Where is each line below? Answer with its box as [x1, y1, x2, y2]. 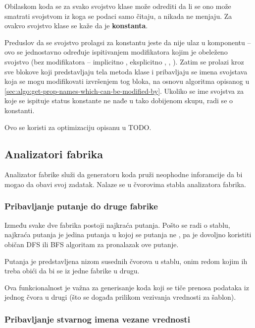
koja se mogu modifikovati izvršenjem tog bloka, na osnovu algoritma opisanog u [4, 76, 250, 86]
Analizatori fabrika [4, 146, 103, 161]
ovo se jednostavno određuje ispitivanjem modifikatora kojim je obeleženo [4, 47, 228, 57]
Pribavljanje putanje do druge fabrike [4, 200, 158, 212]
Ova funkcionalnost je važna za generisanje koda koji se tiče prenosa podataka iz [4, 282, 249, 292]
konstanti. [4, 105, 35, 115]
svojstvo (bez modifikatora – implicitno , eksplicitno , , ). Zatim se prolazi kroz [4, 56, 244, 66]
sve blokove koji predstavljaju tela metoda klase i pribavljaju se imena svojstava [4, 66, 248, 76]
